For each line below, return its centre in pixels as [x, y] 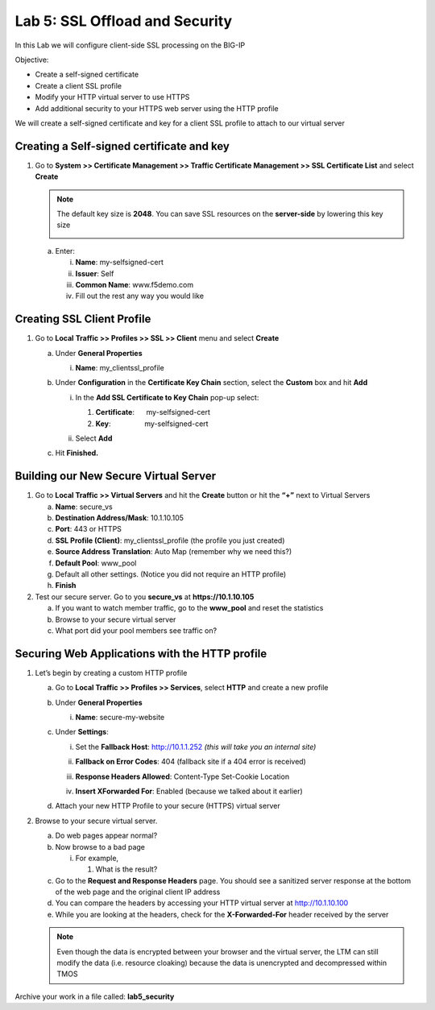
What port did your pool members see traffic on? [136, 630]
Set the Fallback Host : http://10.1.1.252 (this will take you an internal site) [196, 747]
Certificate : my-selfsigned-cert [153, 412]
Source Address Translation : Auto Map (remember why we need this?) [174, 552]
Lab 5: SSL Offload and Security [124, 21]
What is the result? [126, 869]
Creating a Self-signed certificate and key [122, 146]
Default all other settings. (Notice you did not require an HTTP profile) [171, 574]
